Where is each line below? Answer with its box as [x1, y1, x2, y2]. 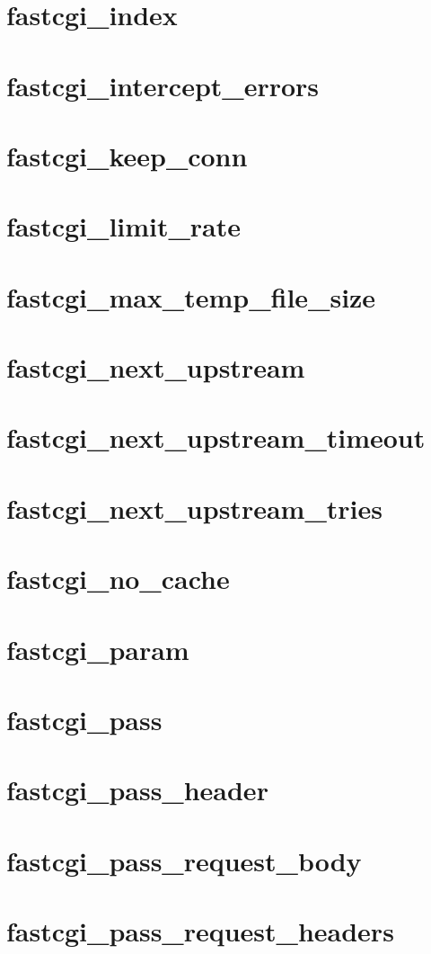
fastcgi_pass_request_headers [6, 913, 394, 950]
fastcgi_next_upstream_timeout [6, 419, 426, 456]
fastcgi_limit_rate [6, 208, 242, 245]
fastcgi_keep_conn [6, 137, 248, 174]
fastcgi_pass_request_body [6, 842, 362, 878]
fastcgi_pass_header [6, 771, 268, 808]
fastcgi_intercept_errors [6, 67, 320, 103]
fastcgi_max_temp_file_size [6, 278, 376, 315]
